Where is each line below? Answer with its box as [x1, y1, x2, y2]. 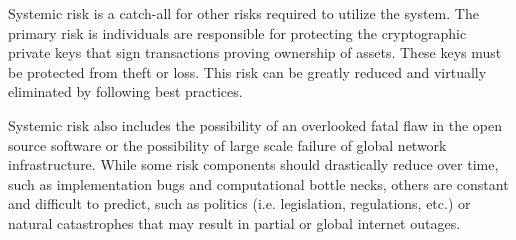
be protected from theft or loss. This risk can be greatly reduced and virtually [8, 61, 487, 82]
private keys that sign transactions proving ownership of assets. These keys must [8, 42, 502, 63]
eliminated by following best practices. [8, 81, 243, 102]
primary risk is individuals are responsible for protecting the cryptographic [8, 22, 467, 43]
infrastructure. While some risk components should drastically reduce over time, [8, 154, 499, 175]
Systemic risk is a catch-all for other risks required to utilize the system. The [8, 3, 479, 23]
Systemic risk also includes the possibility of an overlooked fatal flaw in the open [8, 114, 503, 135]
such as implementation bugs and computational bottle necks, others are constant [8, 173, 509, 194]
